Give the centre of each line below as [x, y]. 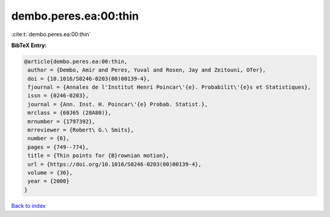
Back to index [28, 205]
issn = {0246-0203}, [58, 96]
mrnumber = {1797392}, [62, 121]
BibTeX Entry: [29, 45]
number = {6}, [49, 138]
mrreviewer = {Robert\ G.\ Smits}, [81, 130]
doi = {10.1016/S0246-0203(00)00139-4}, [89, 79]
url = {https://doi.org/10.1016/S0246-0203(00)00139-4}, [115, 164]
